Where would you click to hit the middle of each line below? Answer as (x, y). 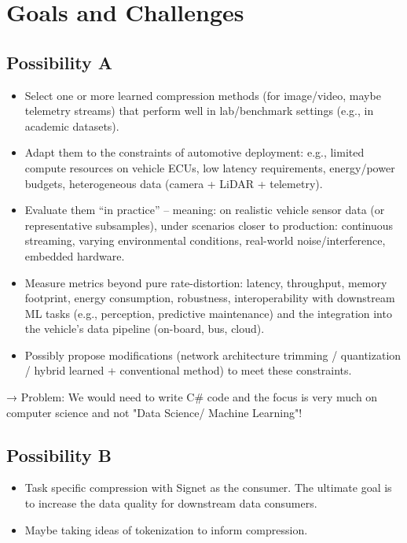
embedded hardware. (75, 255)
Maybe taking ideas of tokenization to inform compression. (166, 529)
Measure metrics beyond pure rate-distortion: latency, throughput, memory (206, 282)
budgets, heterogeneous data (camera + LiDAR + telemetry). (174, 183)
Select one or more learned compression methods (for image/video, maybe (203, 95)
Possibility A (59, 62)
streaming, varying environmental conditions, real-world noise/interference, (205, 240)
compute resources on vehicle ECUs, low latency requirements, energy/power (210, 167)
